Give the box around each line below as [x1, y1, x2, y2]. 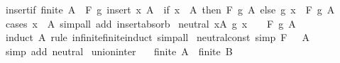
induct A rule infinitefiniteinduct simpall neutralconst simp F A [5, 30, 309, 45]
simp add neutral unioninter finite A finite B [5, 43, 233, 58]
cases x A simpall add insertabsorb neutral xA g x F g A [5, 16, 296, 30]
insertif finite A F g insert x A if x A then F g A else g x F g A [5, 2, 335, 16]
